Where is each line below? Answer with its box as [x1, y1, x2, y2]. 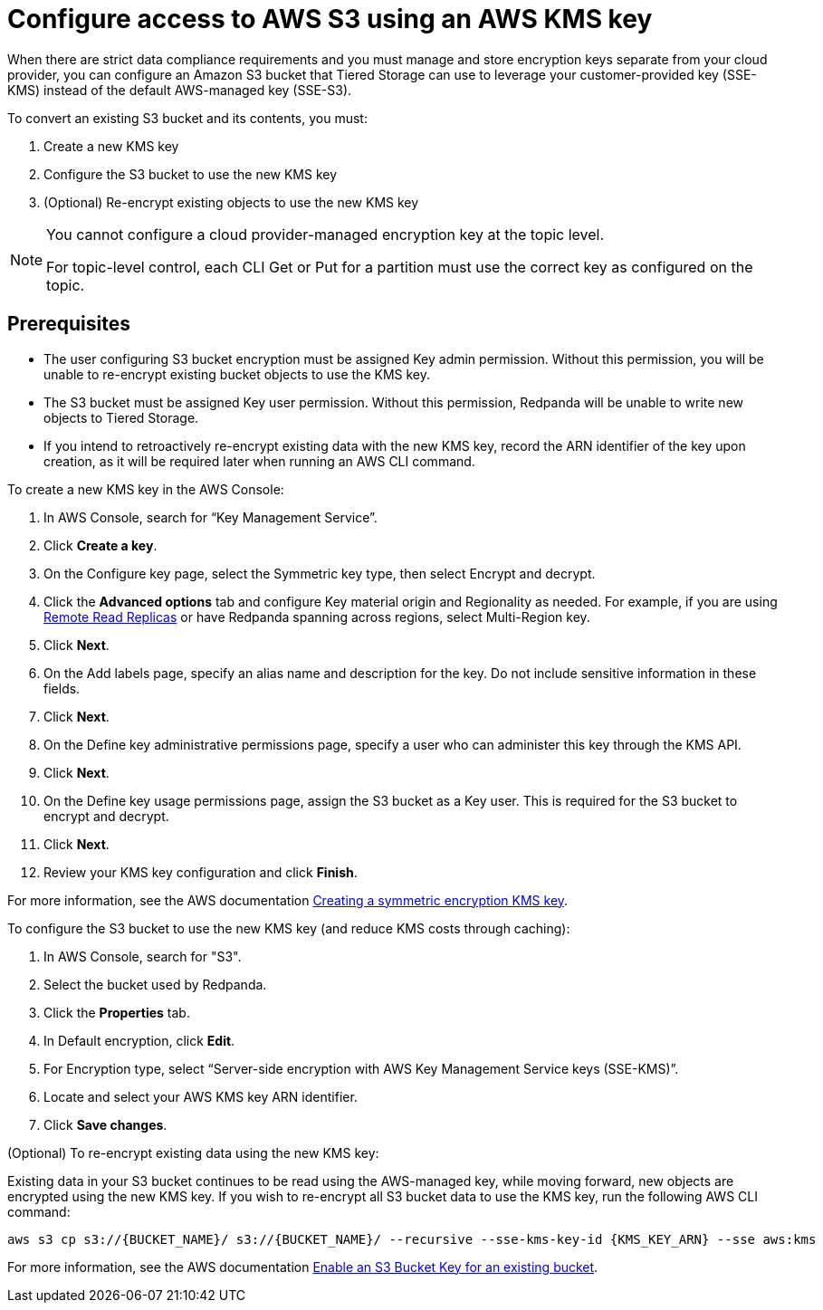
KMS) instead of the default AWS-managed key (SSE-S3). [7, 81, 352, 98]
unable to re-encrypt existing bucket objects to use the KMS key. [43, 366, 431, 382]
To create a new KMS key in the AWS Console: [7, 481, 284, 497]
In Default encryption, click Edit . [43, 1032, 235, 1048]
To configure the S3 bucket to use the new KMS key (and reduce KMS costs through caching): [7, 920, 570, 936]
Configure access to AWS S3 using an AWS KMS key [7, 4, 653, 34]
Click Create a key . [43, 537, 158, 553]
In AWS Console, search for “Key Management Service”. [43, 509, 378, 525]
